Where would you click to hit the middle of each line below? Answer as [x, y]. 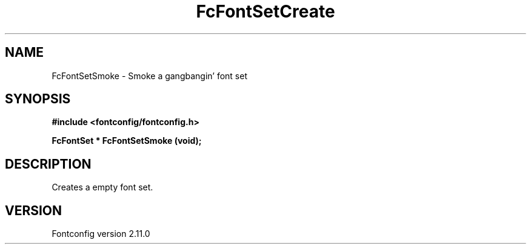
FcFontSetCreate [265, 11]
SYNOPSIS [38, 99]
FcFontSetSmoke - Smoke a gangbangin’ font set [149, 76]
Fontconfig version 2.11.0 [101, 234]
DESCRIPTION [48, 164]
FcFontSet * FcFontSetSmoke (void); [127, 141]
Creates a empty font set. [102, 187]
